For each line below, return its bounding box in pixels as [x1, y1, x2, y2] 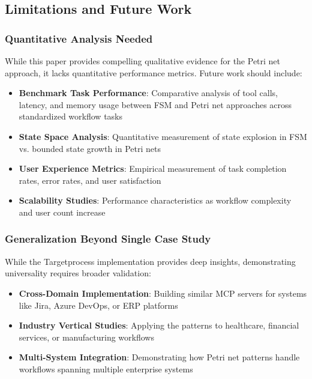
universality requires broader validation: [5, 267, 151, 279]
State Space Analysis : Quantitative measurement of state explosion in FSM [19, 130, 307, 142]
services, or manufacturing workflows [19, 330, 154, 343]
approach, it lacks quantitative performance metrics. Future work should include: [5, 66, 302, 79]
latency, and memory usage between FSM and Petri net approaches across [19, 98, 292, 111]
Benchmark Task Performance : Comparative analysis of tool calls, [19, 86, 278, 99]
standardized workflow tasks [19, 110, 122, 123]
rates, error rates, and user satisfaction [19, 174, 161, 186]
